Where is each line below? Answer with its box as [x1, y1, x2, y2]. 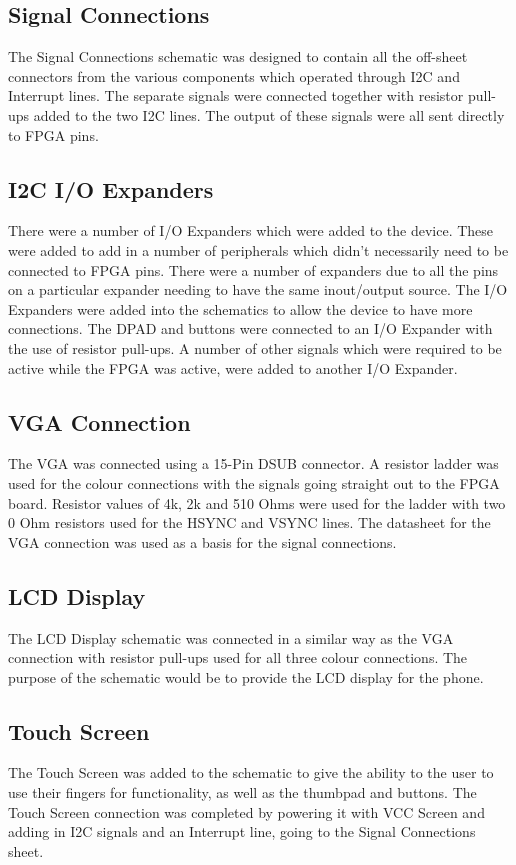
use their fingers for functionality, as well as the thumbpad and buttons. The [8, 782, 477, 803]
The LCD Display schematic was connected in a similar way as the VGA [8, 627, 454, 648]
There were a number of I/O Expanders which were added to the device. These [8, 220, 494, 241]
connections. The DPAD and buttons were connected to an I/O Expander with [8, 318, 493, 339]
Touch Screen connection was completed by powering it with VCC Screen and [8, 801, 485, 822]
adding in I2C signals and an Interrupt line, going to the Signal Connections [8, 821, 476, 842]
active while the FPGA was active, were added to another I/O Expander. [8, 357, 458, 378]
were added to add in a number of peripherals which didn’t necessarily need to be [8, 239, 509, 260]
